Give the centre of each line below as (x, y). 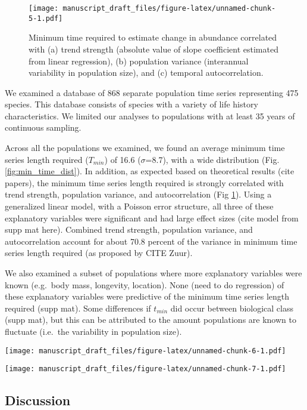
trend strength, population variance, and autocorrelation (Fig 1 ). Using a (138, 194)
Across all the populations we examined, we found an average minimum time (145, 148)
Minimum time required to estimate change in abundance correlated (153, 37)
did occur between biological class (232, 308)
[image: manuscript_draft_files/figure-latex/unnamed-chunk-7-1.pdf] (145, 369)
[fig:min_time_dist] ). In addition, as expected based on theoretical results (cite (150, 171)
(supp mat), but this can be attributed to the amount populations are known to (151, 320)
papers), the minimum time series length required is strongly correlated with (144, 182)
